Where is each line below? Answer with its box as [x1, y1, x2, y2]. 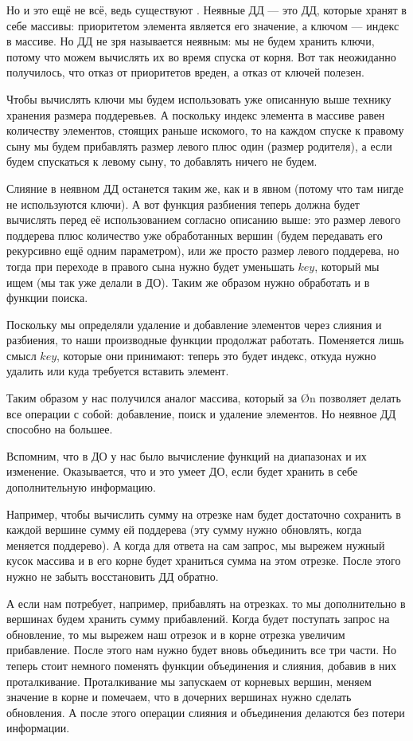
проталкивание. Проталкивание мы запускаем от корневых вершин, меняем [6, 672, 372, 689]
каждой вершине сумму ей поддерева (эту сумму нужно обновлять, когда [6, 521, 362, 538]
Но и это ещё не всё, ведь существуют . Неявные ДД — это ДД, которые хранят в [6, 2, 407, 18]
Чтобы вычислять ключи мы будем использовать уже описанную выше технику [6, 90, 392, 107]
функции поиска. [6, 289, 88, 306]
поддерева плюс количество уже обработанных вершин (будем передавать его [6, 226, 383, 243]
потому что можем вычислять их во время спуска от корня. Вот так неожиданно [6, 48, 396, 65]
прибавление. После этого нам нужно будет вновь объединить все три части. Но [6, 641, 396, 658]
